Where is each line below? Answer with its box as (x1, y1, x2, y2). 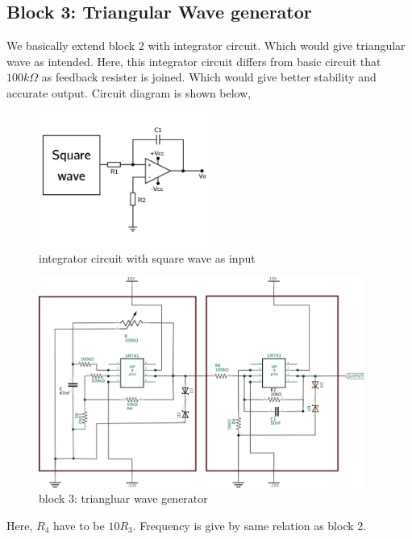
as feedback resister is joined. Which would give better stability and (41, 68, 377, 85)
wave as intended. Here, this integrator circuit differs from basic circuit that (6, 52, 381, 69)
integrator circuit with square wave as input (39, 249, 256, 266)
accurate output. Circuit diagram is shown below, (6, 84, 252, 101)
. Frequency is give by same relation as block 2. (132, 517, 367, 533)
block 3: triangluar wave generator (39, 490, 208, 507)
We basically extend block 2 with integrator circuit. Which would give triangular (6, 37, 406, 54)
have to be (52, 517, 105, 533)
